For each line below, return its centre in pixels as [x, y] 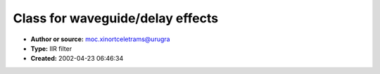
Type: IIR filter [51, 48]
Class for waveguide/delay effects [115, 18]
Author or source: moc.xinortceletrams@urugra [100, 39]
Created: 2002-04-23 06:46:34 [77, 59]
